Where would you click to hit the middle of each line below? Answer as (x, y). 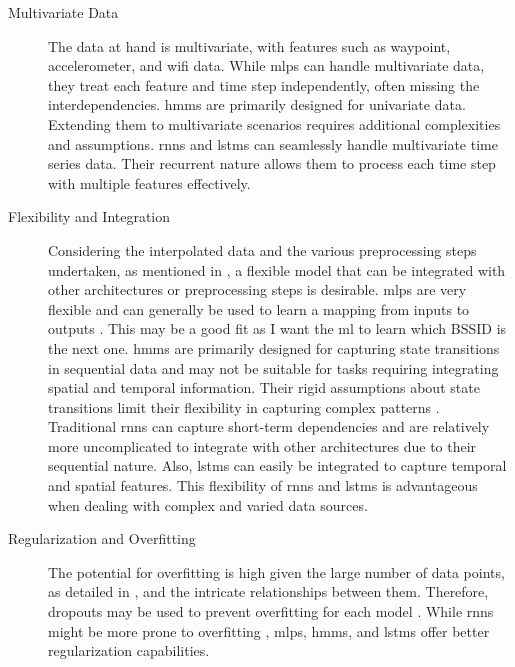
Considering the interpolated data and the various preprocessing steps (262, 249)
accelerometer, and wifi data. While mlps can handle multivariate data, (266, 65)
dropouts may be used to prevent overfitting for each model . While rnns (271, 611)
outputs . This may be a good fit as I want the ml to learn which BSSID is (277, 328)
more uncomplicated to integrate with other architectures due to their (262, 445)
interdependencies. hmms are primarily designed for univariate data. (257, 104)
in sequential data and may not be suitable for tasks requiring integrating (273, 367)
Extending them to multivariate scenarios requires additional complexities (274, 123)
